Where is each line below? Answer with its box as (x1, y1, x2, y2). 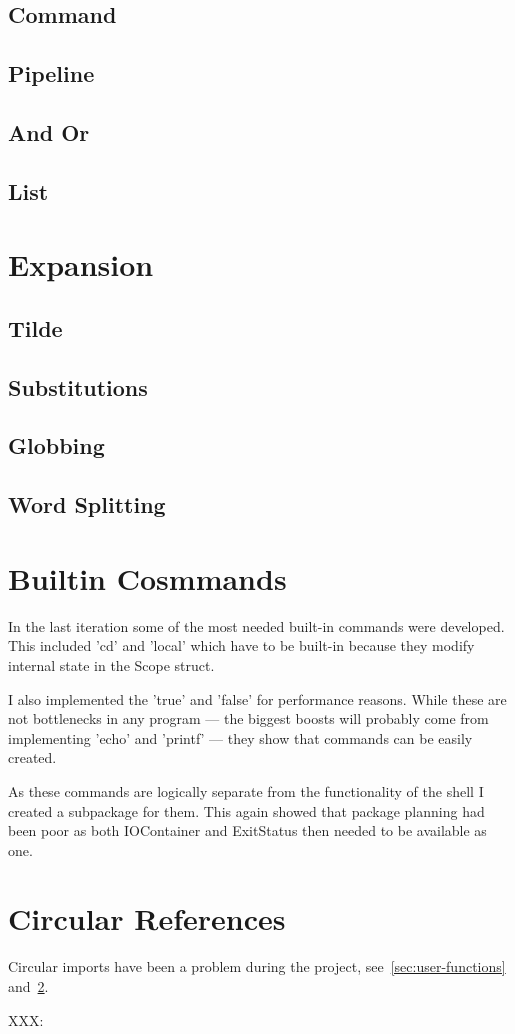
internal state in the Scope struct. (8, 654, 215, 675)
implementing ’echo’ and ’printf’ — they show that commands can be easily (8, 727, 473, 748)
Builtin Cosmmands (8, 557, 287, 598)
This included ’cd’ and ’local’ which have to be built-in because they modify (8, 635, 475, 656)
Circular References (8, 898, 286, 939)
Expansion (8, 244, 154, 285)
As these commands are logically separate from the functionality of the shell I (8, 780, 484, 801)
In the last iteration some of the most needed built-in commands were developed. (8, 615, 505, 636)
